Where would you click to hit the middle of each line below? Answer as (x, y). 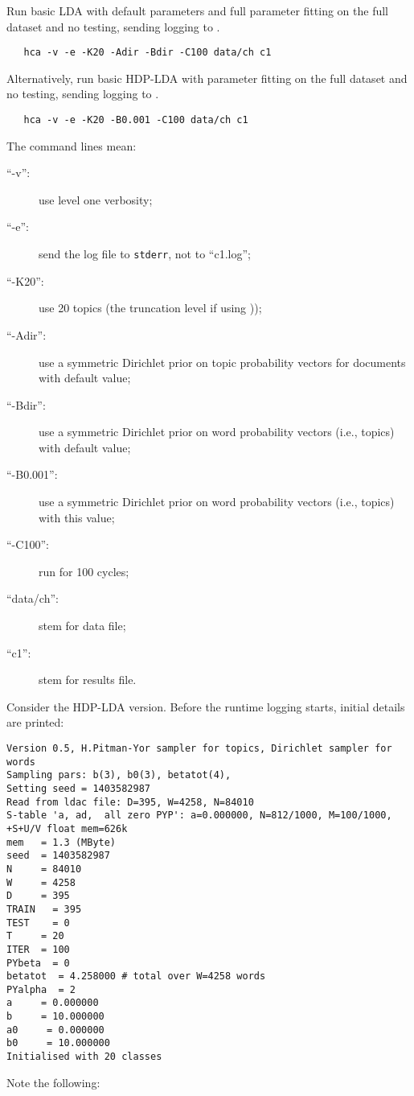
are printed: (35, 722)
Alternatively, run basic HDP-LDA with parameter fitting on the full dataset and (207, 78)
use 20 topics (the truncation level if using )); (150, 308)
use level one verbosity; (96, 199)
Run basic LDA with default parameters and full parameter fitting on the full (197, 10)
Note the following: (53, 1082)
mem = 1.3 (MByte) (61, 842)
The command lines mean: (72, 145)
